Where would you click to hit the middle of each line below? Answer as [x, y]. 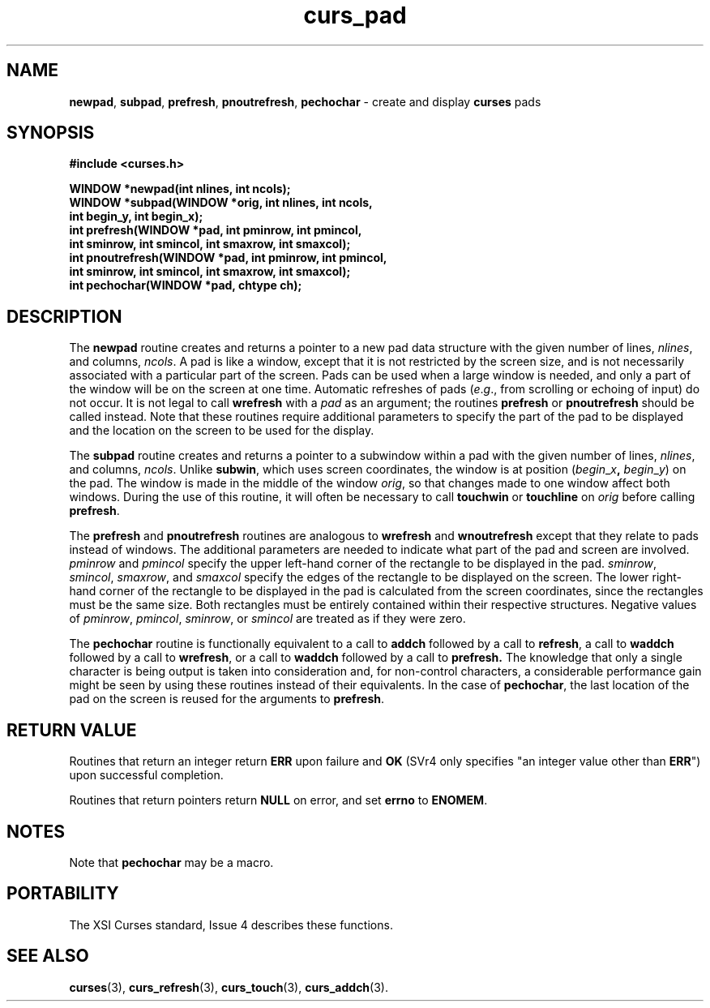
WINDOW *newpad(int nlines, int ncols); [180, 189]
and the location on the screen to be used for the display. [222, 431]
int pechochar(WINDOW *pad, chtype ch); [186, 285]
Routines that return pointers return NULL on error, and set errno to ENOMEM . [278, 800]
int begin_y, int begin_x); [136, 217]
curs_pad [355, 15]
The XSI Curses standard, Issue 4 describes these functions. [231, 924]
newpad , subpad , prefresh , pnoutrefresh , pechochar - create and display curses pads [305, 101]
